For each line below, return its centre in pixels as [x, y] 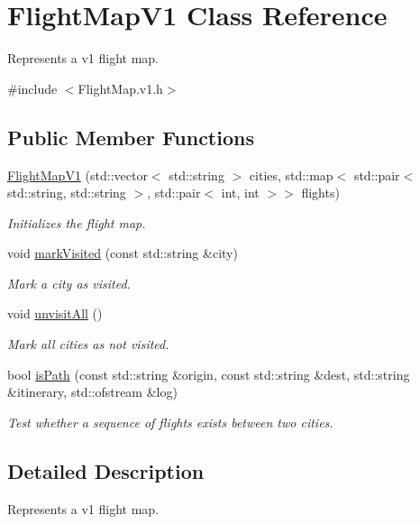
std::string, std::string [67, 193]
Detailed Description [106, 470]
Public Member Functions [131, 137]
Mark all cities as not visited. [88, 344]
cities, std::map [291, 175]
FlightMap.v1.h [120, 88]
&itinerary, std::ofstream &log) [92, 392]
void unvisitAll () [55, 313]
